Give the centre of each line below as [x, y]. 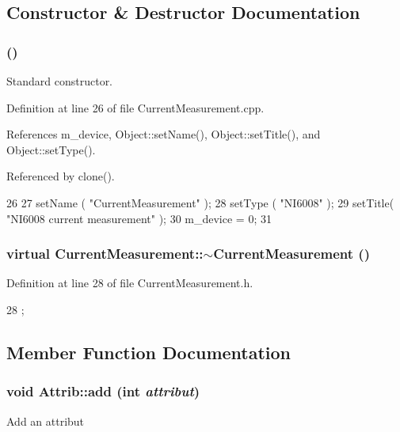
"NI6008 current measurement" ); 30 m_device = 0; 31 [139, 218]
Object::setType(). [51, 149]
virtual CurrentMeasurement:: [105, 254]
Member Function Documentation [149, 352]
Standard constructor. [60, 81]
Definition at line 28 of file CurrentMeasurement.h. [130, 283]
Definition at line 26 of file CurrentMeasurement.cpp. [135, 107]
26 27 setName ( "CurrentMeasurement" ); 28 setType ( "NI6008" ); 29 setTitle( [200, 202]
